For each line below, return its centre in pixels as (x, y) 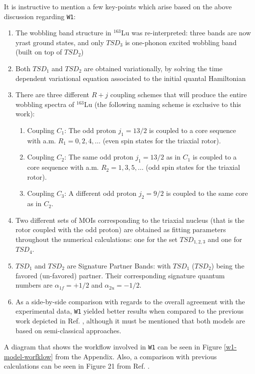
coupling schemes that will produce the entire (178, 94)
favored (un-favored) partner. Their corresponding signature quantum (120, 275)
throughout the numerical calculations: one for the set (96, 239)
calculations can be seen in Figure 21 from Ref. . (77, 366)
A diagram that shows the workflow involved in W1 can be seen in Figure (113, 347)
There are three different (52, 94)
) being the (228, 266)
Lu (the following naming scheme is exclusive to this (163, 104)
